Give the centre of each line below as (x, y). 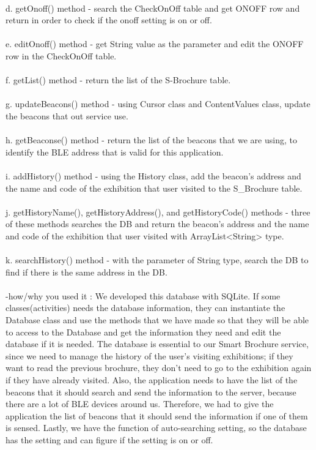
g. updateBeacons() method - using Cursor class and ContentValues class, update (158, 104)
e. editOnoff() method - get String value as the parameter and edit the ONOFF (155, 44)
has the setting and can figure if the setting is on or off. (109, 439)
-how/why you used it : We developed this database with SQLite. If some (143, 295)
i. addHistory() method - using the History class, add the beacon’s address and (153, 175)
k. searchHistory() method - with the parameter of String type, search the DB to (157, 260)
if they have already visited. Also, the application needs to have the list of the (152, 380)
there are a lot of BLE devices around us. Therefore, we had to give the (140, 404)
